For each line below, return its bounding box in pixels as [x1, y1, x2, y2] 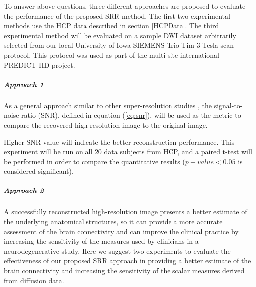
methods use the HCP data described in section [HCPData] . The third [4, 20, 219, 31]
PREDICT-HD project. [4, 59, 75, 70]
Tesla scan [202, 40, 234, 50]
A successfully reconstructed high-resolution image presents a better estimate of [4, 206, 247, 217]
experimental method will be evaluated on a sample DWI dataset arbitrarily [4, 30, 236, 40]
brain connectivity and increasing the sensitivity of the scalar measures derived [4, 265, 245, 275]
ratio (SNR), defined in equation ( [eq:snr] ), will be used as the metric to [21, 110, 241, 120]
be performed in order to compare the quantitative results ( [4, 156, 185, 166]
